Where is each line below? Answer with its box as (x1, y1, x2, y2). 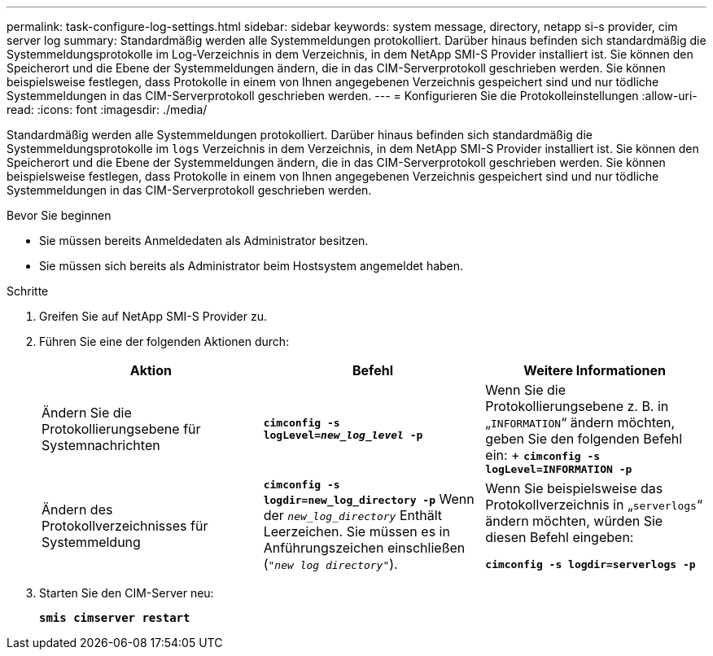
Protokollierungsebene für (42, 420, 201, 437)
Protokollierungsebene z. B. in (485, 398, 669, 414)
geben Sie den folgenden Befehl (485, 431, 683, 447)
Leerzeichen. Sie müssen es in (263, 523, 450, 540)
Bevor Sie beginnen (7, 208, 112, 222)
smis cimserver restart (39, 611, 190, 624)
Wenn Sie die (485, 382, 566, 398)
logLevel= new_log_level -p (263, 428, 423, 441)
